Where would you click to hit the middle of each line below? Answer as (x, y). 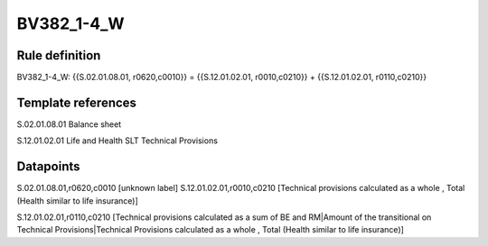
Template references (77, 102)
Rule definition (59, 55)
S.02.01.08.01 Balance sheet (69, 124)
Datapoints (48, 167)
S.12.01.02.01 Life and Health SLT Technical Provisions (117, 141)
